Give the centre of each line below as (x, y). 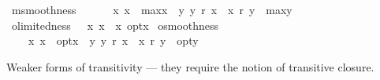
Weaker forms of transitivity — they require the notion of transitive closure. (190, 66)
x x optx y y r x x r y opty (113, 40)
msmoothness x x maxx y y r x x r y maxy (152, 9)
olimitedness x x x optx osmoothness (115, 25)
